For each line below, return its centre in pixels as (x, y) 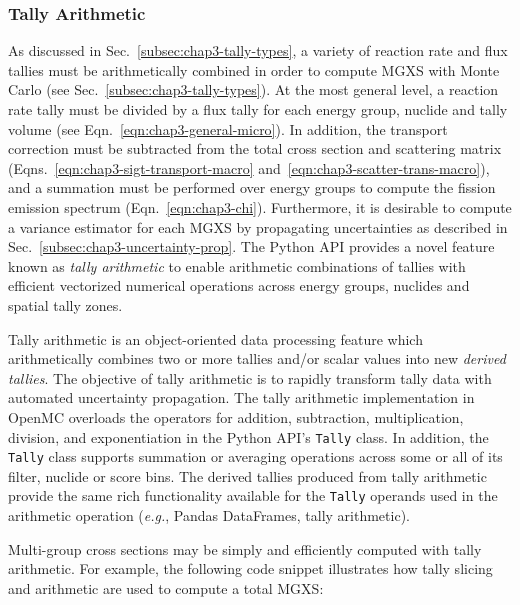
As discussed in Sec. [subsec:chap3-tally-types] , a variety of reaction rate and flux (258, 50)
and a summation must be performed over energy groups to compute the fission (252, 187)
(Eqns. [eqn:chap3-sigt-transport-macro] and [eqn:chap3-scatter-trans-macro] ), (249, 167)
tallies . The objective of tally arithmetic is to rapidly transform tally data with (250, 377)
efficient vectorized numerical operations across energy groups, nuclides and (239, 285)
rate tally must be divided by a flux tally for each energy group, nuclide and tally (258, 109)
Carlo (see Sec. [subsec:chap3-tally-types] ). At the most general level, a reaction (253, 89)
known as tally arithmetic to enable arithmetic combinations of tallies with (237, 265)
